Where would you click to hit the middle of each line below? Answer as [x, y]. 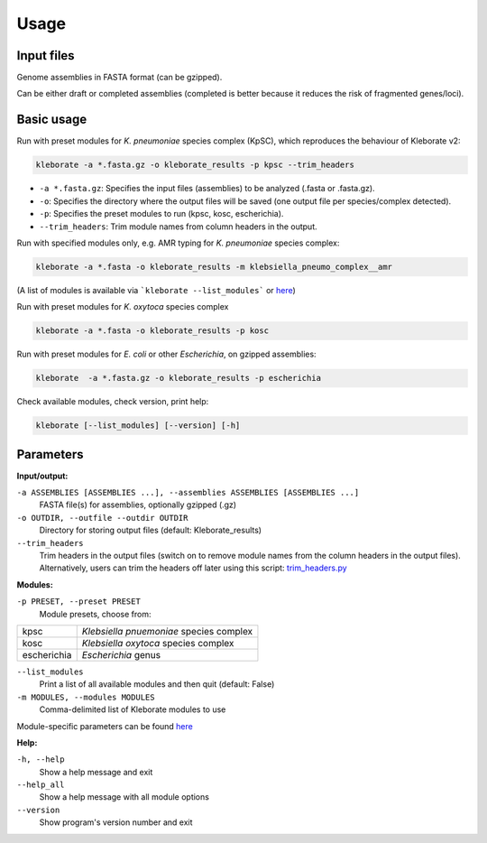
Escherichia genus [121, 654]
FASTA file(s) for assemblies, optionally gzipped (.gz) [138, 505]
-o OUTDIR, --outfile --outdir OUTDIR [102, 518]
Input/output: [42, 476]
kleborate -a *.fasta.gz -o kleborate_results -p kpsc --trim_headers [195, 165]
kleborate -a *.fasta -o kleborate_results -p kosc [152, 331]
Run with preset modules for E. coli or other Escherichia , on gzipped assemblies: [166, 354]
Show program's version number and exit [116, 822]
